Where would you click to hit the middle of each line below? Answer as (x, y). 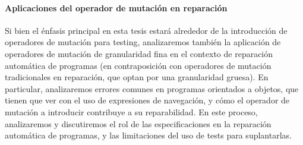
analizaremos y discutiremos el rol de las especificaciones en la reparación (138, 123)
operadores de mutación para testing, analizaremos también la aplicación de (143, 42)
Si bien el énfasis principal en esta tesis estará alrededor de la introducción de (146, 30)
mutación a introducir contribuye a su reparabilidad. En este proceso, (131, 111)
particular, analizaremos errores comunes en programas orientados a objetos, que (152, 88)
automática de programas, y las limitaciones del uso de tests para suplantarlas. (148, 135)
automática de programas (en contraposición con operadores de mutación (138, 65)
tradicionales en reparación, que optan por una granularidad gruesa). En (137, 77)
